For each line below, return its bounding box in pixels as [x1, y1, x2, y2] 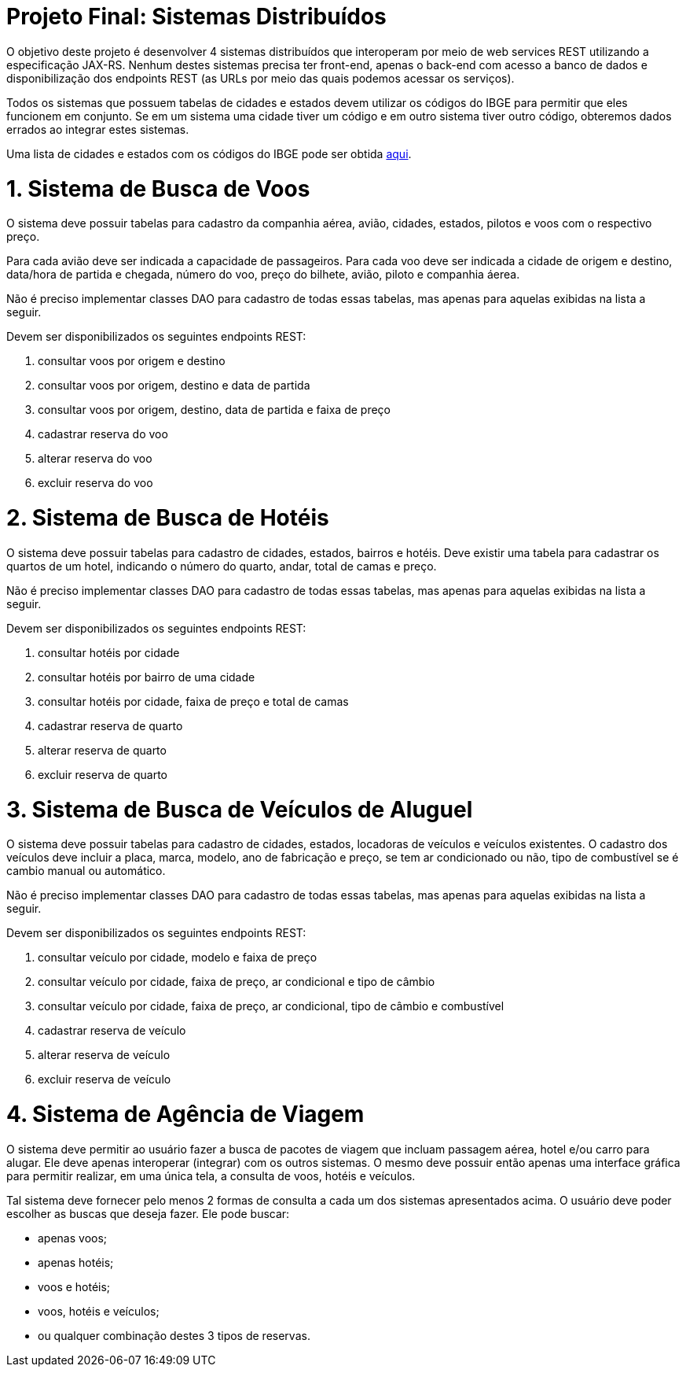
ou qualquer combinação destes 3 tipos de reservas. [38, 1328, 310, 1342]
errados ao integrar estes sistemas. [6, 122, 189, 136]
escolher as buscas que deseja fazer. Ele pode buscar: [6, 1206, 290, 1220]
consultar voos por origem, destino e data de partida [38, 378, 310, 393]
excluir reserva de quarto [38, 767, 167, 781]
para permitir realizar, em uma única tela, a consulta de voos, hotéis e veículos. [6, 1168, 416, 1183]
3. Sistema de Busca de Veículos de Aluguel [6, 795, 473, 823]
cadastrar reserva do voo [38, 427, 168, 441]
